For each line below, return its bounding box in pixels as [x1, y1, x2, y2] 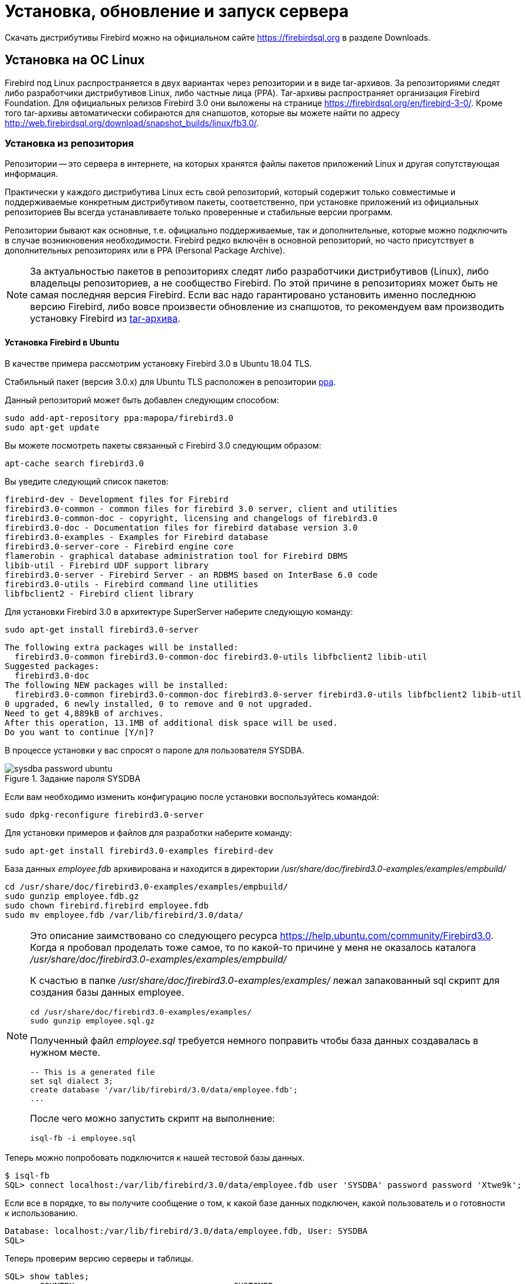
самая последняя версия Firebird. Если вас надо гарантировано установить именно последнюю [30, 289, 476, 301]
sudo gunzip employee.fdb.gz [5, 891, 139, 901]
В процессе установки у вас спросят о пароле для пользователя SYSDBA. [5, 745, 305, 755]
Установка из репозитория [5, 137, 134, 149]
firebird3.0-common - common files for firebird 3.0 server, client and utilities [5, 503, 397, 513]
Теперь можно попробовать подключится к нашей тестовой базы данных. [5, 1152, 305, 1163]
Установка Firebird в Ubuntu [5, 337, 120, 347]
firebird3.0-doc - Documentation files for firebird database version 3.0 [5, 522, 358, 532]
